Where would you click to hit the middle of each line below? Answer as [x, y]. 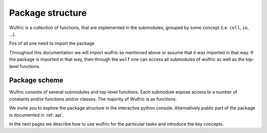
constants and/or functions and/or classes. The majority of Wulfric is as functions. [93, 99]
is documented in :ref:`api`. [37, 115]
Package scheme [36, 81]
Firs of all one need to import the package [52, 43]
